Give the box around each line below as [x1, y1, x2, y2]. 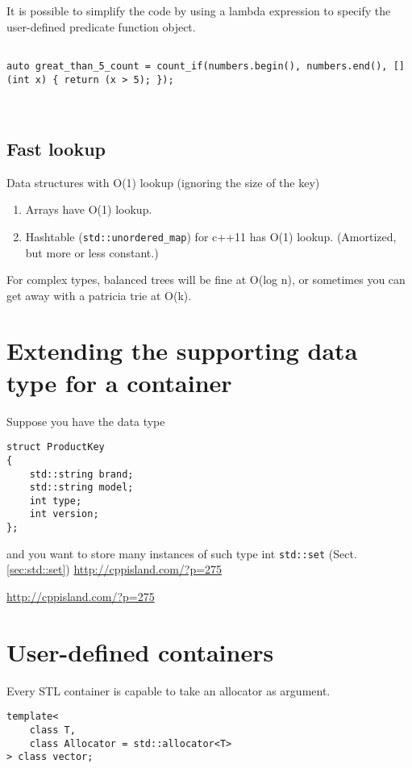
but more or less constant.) [25, 244, 159, 261]
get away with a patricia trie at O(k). [6, 286, 192, 303]
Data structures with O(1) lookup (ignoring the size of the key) [6, 173, 320, 190]
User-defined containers [6, 635, 274, 668]
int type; [29, 495, 82, 507]
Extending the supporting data [6, 334, 358, 367]
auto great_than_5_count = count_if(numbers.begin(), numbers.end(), [6, 60, 388, 72]
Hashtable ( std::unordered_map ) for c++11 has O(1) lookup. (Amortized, [25, 227, 397, 244]
